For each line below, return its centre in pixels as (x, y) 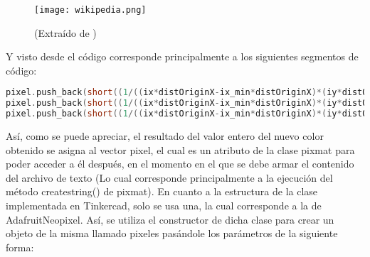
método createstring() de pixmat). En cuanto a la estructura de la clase (162, 191)
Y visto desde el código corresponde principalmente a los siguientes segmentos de (182, 56)
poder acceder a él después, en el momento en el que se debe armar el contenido (180, 164)
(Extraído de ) (65, 32)
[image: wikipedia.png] (90, 10)
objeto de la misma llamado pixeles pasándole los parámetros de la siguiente (172, 233)
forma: (20, 247)
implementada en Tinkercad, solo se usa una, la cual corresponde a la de (164, 206)
